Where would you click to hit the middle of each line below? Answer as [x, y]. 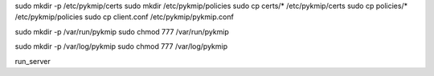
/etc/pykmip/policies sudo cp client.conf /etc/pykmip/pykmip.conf [125, 17]
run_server [33, 61]
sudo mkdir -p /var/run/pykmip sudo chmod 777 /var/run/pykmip [122, 31]
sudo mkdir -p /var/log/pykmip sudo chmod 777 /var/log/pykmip [121, 46]
